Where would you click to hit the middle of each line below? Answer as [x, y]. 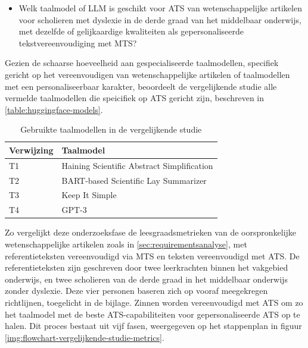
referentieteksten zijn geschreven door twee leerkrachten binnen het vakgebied [147, 267]
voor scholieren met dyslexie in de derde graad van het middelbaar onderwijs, [160, 19]
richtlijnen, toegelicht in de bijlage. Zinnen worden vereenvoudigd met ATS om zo [154, 302]
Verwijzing [31, 150]
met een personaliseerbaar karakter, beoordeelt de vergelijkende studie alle [141, 86]
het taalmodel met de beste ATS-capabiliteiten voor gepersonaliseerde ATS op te [153, 314]
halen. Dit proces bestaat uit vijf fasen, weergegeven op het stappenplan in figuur [153, 326]
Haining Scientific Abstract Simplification [137, 165]
